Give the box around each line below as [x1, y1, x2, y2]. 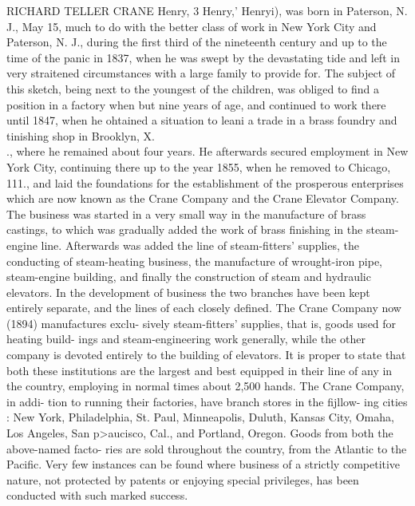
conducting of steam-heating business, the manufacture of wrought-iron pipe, [6, 252, 383, 269]
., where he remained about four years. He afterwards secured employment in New [6, 143, 409, 160]
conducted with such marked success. [6, 487, 188, 504]
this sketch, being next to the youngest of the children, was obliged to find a [6, 80, 380, 97]
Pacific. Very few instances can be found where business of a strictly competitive [6, 456, 401, 472]
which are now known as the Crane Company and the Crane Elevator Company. [6, 190, 399, 207]
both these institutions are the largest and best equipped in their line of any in [6, 362, 393, 378]
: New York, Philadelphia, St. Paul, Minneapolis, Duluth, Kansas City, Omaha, [6, 409, 394, 425]
